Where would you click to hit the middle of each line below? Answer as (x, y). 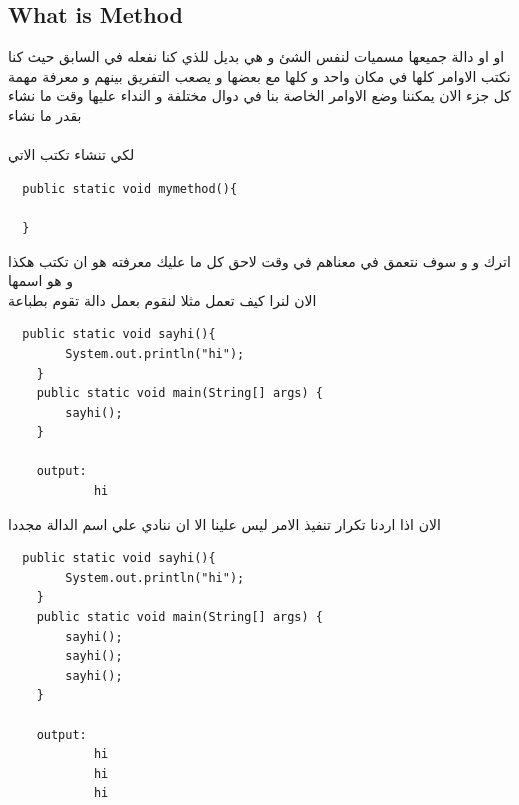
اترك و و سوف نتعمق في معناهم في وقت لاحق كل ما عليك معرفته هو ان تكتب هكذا (259, 260)
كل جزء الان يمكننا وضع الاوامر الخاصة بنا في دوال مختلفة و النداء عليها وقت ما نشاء (259, 95)
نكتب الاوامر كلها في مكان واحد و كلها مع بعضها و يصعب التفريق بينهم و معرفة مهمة (259, 75)
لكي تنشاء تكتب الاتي (71, 154)
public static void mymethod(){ (130, 188)
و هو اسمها (41, 280)
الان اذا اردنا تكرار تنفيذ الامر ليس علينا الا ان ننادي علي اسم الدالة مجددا (224, 523)
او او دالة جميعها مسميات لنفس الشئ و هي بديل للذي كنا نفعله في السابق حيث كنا (256, 56)
